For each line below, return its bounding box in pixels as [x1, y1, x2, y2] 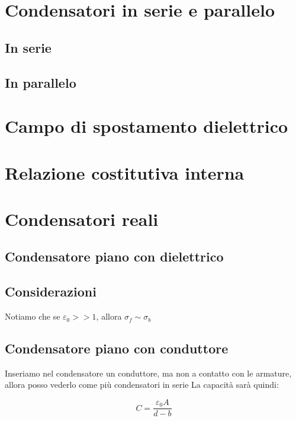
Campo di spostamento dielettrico [5, 114, 288, 138]
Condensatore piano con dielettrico [5, 247, 224, 266]
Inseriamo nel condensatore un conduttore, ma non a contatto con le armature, [5, 366, 292, 379]
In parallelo [5, 73, 76, 91]
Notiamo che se [5, 310, 60, 323]
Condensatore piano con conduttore [5, 339, 229, 358]
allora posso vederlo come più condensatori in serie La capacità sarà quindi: [5, 378, 279, 391]
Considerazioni [5, 282, 96, 301]
